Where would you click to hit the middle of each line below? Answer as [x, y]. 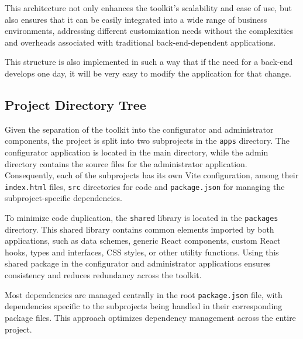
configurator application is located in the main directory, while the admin [137, 152]
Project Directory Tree [75, 104]
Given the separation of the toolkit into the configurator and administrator [139, 129]
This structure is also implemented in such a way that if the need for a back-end [149, 62]
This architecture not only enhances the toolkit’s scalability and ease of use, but [148, 8]
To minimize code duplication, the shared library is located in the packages [142, 218]
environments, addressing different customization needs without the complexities [149, 31]
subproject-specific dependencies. [63, 198]
